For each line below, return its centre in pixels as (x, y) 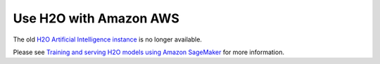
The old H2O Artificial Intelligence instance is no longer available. (107, 39)
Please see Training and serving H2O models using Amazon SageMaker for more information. (149, 52)
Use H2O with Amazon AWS (96, 18)
